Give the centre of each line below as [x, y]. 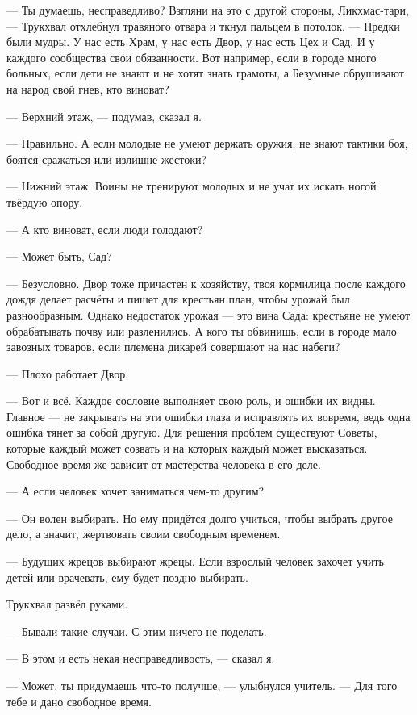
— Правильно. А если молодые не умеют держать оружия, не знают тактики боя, [207, 143]
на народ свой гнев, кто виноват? [88, 88]
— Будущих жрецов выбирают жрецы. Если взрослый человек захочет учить [195, 561]
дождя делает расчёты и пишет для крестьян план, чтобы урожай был [178, 299]
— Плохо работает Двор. [68, 373]
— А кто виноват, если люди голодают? [105, 229]
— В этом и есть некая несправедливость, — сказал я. [141, 658]
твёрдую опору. [45, 201]
